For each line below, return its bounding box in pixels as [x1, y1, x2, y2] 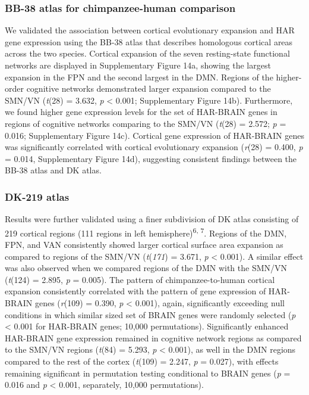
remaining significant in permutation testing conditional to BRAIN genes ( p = [5, 366, 291, 379]
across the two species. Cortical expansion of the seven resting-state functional [5, 47, 290, 60]
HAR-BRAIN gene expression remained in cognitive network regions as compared [5, 331, 302, 344]
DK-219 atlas [5, 189, 70, 204]
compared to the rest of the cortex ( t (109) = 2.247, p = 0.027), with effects [5, 354, 279, 367]
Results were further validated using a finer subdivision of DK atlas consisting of [5, 213, 299, 225]
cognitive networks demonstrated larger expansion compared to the [26, 82, 271, 95]
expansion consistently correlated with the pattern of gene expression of [5, 285, 266, 297]
